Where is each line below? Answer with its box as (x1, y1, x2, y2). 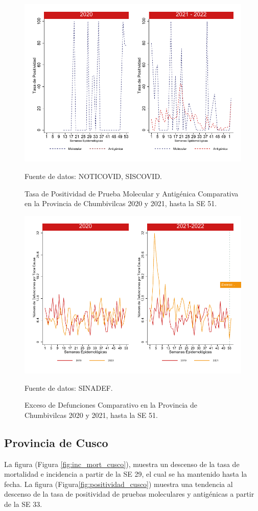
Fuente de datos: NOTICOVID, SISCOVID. (25, 170, 162, 181)
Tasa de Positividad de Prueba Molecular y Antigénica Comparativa (25, 188, 239, 198)
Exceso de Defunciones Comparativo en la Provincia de (25, 399, 197, 410)
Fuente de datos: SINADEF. (25, 382, 113, 393)
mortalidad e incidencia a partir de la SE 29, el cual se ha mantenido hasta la (4, 469, 247, 479)
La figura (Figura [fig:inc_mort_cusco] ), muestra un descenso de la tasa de (4, 458, 240, 469)
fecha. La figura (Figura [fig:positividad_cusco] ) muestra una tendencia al (4, 478, 233, 489)
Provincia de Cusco (4, 434, 108, 450)
